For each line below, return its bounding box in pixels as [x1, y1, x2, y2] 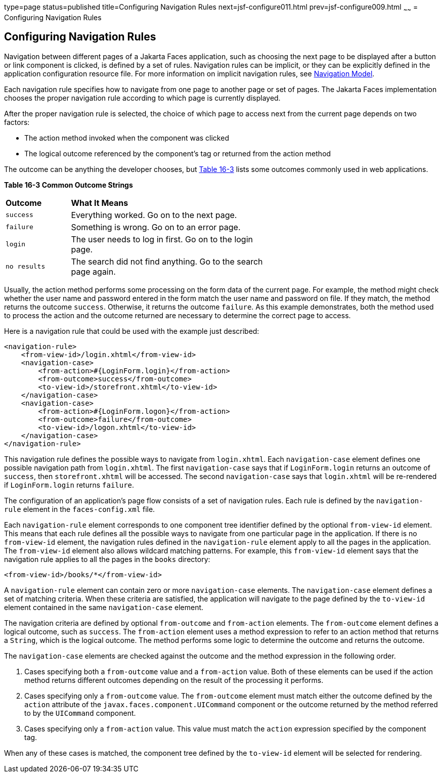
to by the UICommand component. [24, 708, 136, 717]
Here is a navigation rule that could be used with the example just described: [4, 326, 259, 335]
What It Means [71, 197, 128, 208]
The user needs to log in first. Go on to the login [71, 234, 253, 244]
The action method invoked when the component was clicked [24, 133, 229, 142]
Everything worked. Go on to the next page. [71, 209, 237, 220]
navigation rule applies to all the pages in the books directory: [4, 554, 210, 564]
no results [6, 263, 46, 271]
